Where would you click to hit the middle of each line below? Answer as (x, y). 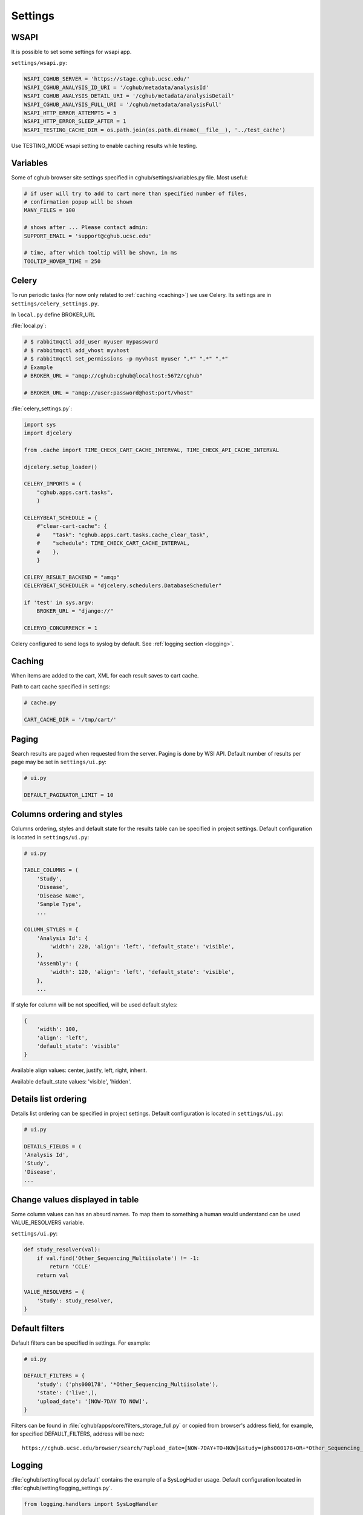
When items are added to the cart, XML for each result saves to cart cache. (105, 676)
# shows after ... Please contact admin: (86, 228)
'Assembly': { (57, 963)
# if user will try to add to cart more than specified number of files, (136, 193)
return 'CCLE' (70, 1267)
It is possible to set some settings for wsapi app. (71, 52)
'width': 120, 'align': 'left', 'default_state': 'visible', (142, 972)
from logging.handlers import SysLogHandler (91, 1504)
